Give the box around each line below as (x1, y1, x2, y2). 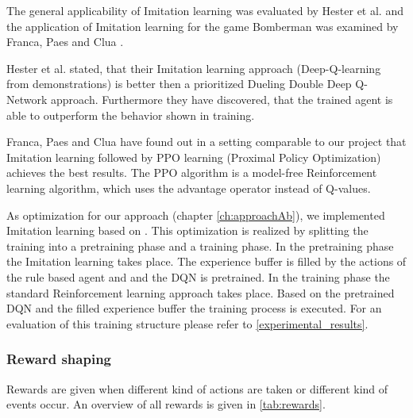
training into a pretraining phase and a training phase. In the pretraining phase (6, 237, 394, 254)
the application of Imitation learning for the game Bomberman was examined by (6, 17, 399, 34)
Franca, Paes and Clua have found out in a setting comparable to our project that (6, 133, 407, 150)
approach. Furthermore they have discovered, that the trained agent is (51, 90, 393, 107)
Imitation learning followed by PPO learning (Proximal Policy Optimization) (6, 148, 381, 165)
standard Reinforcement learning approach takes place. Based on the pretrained (6, 284, 395, 301)
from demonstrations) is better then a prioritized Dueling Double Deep (6, 75, 352, 92)
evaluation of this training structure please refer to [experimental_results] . (6, 315, 369, 332)
